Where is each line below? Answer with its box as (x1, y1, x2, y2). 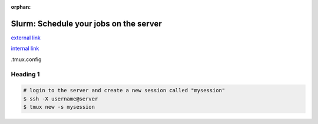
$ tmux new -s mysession (23, 103, 95, 110)
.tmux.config (11, 56, 42, 63)
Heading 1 (11, 71, 40, 79)
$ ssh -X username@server (23, 95, 98, 102)
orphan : (11, 4, 31, 10)
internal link (11, 45, 39, 52)
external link (11, 34, 41, 41)
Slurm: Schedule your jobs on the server (11, 18, 162, 29)
